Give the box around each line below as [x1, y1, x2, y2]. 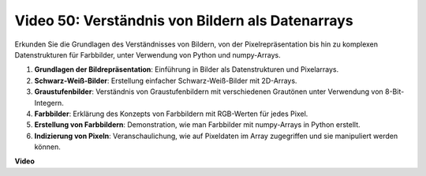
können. [34, 142, 61, 152]
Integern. [34, 98, 65, 107]
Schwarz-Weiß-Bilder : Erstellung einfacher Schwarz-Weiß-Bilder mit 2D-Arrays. [34, 76, 297, 85]
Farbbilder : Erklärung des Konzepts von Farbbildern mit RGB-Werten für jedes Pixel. [34, 109, 308, 118]
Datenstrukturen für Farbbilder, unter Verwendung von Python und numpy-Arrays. [14, 50, 281, 59]
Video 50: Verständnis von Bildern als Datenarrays [14, 12, 354, 29]
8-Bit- [385, 87, 405, 96]
